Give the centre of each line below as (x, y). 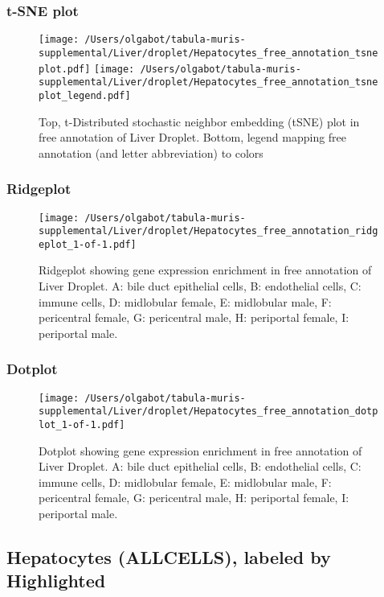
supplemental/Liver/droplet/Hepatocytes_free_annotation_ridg (208, 231)
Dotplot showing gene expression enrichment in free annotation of (200, 450)
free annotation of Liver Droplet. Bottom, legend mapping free (193, 137)
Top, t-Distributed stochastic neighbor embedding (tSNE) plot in (199, 121)
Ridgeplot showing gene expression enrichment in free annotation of (205, 270)
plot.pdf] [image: (87, 69)
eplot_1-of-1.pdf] (88, 244)
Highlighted (56, 581)
